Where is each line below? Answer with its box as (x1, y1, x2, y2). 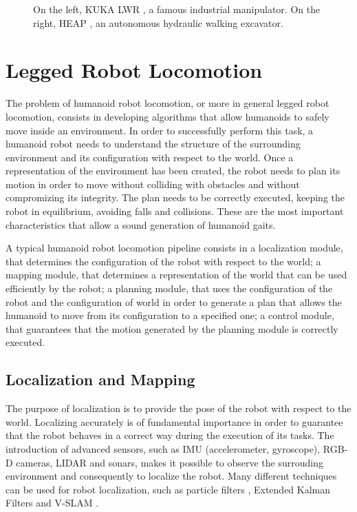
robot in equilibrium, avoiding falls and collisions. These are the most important (6, 204, 344, 218)
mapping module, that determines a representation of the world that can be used (6, 267, 347, 282)
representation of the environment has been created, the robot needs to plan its (6, 163, 340, 178)
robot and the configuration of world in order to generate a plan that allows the (6, 294, 342, 309)
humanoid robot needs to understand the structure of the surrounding (6, 136, 301, 151)
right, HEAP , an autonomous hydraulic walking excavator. (33, 15, 283, 30)
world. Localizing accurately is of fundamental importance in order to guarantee (6, 414, 343, 429)
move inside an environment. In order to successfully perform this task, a (6, 123, 314, 137)
